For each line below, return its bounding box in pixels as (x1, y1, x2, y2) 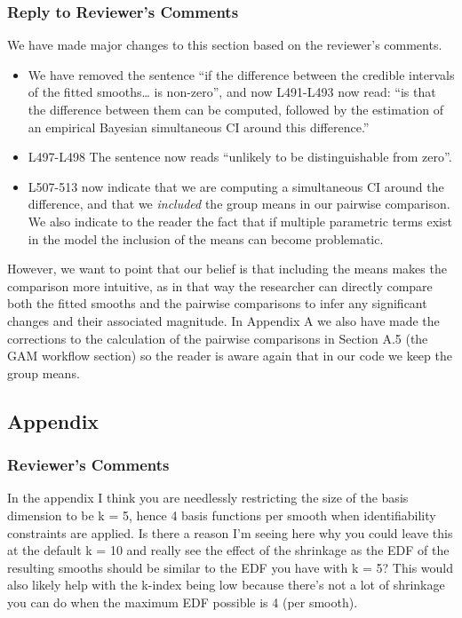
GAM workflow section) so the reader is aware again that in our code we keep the (7, 346, 452, 365)
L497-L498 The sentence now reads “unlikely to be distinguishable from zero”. (28, 147, 452, 166)
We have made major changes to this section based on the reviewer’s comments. (7, 36, 442, 54)
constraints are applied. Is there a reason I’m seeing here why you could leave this (7, 523, 453, 542)
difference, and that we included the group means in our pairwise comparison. (28, 194, 450, 213)
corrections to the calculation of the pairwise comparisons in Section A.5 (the (7, 329, 428, 347)
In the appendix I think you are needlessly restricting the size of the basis (7, 488, 409, 507)
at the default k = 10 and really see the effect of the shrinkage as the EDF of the (7, 541, 450, 559)
